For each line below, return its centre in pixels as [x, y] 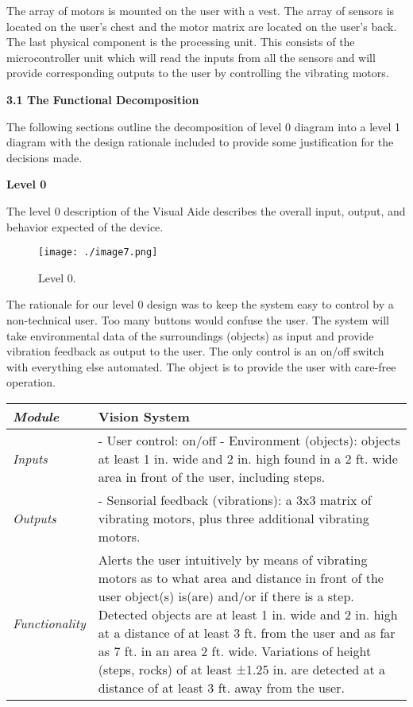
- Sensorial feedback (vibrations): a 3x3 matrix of [235, 499]
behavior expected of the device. [85, 226]
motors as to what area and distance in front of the [241, 577]
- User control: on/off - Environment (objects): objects [249, 440]
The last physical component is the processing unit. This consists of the [181, 42]
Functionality [49, 623]
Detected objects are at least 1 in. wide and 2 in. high [248, 614]
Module [36, 416]
